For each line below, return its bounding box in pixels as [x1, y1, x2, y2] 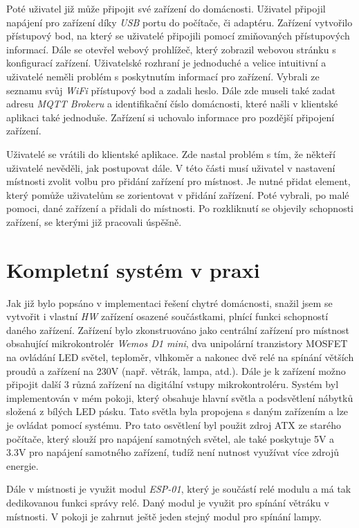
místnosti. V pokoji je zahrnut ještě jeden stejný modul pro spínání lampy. [6, 509, 322, 523]
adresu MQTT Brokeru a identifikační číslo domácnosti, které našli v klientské [6, 96, 338, 111]
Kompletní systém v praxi [6, 255, 260, 283]
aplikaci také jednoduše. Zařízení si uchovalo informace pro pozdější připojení [6, 109, 335, 124]
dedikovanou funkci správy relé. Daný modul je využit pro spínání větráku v [6, 495, 329, 509]
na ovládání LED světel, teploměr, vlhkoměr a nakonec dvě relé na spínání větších [6, 350, 354, 364]
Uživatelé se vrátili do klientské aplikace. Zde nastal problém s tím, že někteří [6, 146, 335, 161]
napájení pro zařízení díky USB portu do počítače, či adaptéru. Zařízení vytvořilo [6, 15, 353, 29]
